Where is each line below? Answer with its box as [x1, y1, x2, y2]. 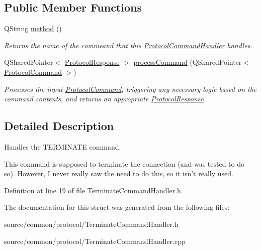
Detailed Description [4, 118, 114, 134]
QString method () [4, 23, 62, 34]
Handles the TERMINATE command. [4, 141, 121, 152]
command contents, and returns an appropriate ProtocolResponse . [4, 93, 206, 104]
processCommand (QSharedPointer [133, 57, 242, 67]
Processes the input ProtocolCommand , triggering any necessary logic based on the [4, 83, 257, 94]
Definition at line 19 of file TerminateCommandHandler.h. [4, 185, 183, 195]
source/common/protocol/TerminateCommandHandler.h [4, 218, 179, 229]
